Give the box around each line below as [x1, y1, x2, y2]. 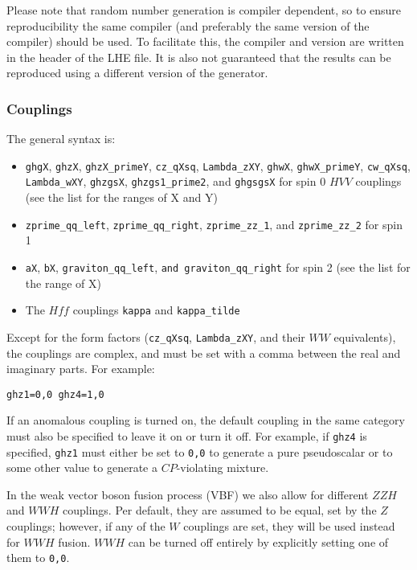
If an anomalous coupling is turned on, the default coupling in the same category [6, 412, 405, 429]
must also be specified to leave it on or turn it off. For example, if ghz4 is [6, 427, 367, 444]
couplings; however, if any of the [6, 518, 166, 535]
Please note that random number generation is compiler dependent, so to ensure [6, 2, 402, 18]
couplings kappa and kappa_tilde [72, 301, 240, 318]
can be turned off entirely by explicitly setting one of [128, 533, 389, 550]
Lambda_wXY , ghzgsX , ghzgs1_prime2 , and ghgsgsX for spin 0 [25, 173, 326, 190]
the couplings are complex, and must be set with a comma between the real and [6, 344, 401, 361]
